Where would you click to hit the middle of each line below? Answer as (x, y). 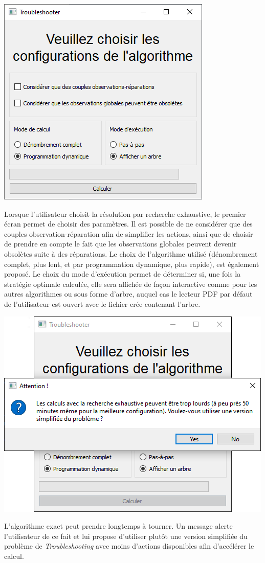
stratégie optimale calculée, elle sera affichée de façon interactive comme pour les (131, 284)
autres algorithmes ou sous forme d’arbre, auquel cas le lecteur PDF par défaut (128, 294)
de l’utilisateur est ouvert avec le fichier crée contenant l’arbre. (102, 303)
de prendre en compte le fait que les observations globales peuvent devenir (120, 244)
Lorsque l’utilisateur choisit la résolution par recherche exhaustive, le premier (125, 213)
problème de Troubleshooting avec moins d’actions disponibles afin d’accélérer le (129, 546)
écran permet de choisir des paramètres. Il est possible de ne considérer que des (128, 224)
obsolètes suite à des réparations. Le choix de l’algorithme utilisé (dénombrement (131, 253)
